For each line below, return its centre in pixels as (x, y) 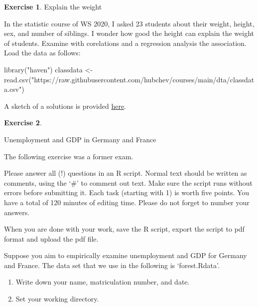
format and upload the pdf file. (51, 238)
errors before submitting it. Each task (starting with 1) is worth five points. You (127, 192)
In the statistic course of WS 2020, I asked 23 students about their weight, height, (129, 23)
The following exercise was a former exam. (69, 156)
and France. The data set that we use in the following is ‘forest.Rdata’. (112, 265)
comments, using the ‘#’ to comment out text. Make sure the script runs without (129, 182)
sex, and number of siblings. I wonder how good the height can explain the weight (129, 33)
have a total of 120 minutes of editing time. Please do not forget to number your (127, 202)
